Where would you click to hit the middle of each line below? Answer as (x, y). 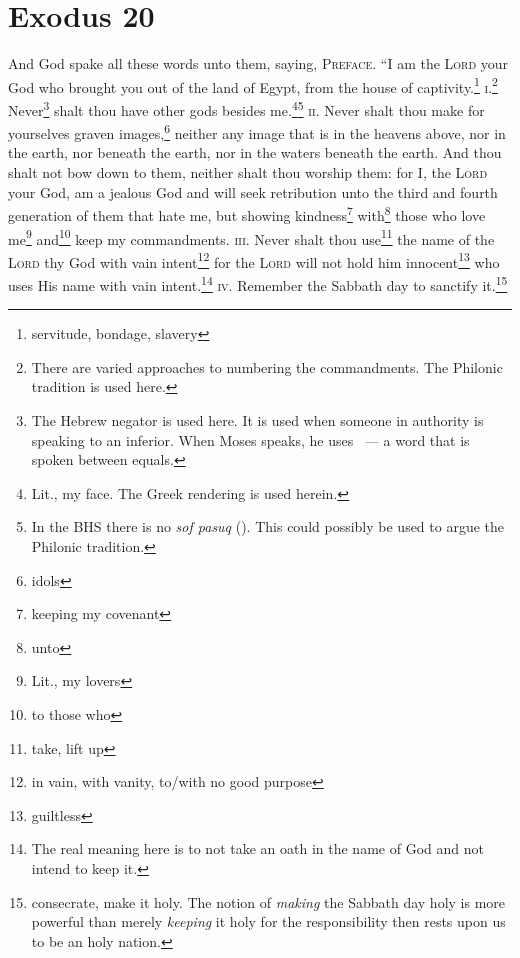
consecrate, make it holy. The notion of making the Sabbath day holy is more (268, 901)
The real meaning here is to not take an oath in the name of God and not (257, 848)
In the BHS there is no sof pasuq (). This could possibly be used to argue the (268, 526)
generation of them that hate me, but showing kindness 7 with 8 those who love (247, 213)
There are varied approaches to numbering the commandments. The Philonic (267, 366)
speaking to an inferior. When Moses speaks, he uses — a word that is (250, 439)
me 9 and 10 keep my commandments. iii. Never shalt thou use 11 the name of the (251, 237)
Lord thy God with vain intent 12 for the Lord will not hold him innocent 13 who (254, 260)
